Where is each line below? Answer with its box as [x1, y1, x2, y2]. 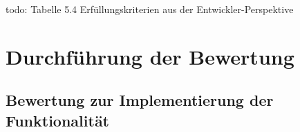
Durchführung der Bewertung [6, 42, 294, 70]
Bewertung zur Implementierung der [6, 89, 274, 111]
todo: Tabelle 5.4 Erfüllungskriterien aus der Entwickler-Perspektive [6, 2, 294, 16]
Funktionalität [6, 109, 110, 131]
